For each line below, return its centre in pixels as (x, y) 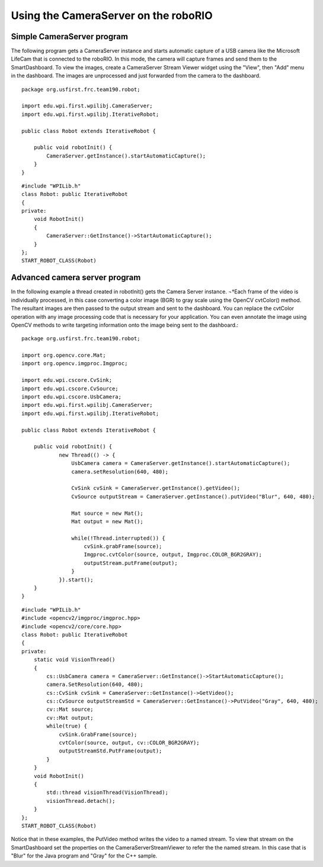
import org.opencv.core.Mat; (64, 355)
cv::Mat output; (70, 718)
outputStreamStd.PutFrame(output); (111, 751)
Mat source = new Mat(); (107, 513)
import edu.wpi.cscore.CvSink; (67, 380)
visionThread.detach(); (81, 801)
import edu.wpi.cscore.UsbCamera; (71, 397)
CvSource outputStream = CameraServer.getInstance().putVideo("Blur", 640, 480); (193, 496)
